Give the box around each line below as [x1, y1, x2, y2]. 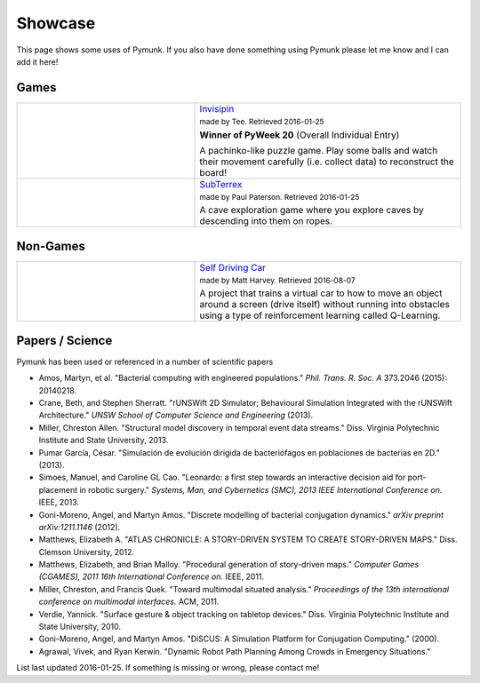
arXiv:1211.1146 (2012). [38, 521, 121, 532]
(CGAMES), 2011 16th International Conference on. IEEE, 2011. [38, 571, 265, 582]
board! [199, 166, 228, 179]
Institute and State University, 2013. [38, 435, 169, 446]
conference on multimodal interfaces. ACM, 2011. [38, 596, 220, 608]
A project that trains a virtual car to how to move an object [199, 287, 443, 299]
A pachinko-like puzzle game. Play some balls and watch [199, 144, 438, 156]
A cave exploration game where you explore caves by [199, 204, 424, 217]
